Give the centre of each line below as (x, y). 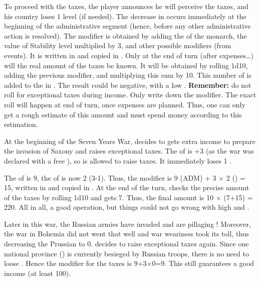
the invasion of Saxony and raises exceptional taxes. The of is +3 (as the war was (129, 151)
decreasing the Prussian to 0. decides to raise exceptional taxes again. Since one (126, 244)
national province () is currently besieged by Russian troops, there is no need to (126, 253)
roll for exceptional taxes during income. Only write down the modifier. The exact (130, 95)
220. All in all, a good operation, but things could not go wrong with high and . (127, 207)
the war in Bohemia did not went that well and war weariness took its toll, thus (127, 234)
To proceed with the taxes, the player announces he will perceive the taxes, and (126, 6)
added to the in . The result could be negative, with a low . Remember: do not (128, 85)
